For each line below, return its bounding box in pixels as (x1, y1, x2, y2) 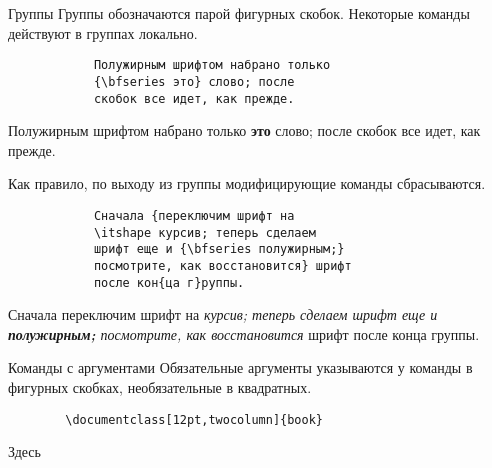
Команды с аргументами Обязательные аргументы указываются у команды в (8, 357, 473, 378)
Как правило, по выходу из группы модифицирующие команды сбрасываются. (8, 173, 486, 194)
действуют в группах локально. (8, 22, 198, 43)
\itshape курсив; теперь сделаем (93, 225, 316, 240)
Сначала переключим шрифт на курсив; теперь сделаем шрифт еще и (8, 304, 438, 325)
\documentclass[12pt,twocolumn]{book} (65, 412, 323, 427)
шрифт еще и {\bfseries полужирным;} (93, 242, 345, 257)
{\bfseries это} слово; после (93, 74, 295, 89)
